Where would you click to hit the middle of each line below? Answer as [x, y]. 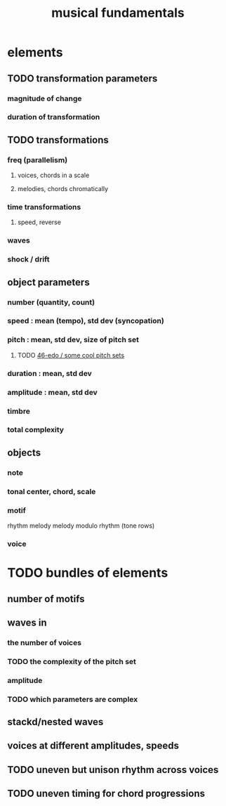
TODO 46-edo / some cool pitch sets [71, 355]
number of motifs [46, 599]
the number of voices [45, 642]
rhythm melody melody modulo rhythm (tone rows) [81, 526]
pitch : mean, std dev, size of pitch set [73, 340]
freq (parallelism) [38, 160]
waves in [27, 622]
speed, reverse [39, 222]
